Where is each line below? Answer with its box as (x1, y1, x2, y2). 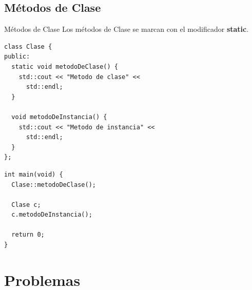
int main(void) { (4, 170, 63, 178)
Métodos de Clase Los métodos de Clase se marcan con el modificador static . (4, 24, 249, 34)
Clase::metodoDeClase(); (11, 181, 96, 188)
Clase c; (11, 201, 41, 208)
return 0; (11, 231, 45, 239)
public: (4, 53, 30, 61)
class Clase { (4, 43, 52, 50)
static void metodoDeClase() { (11, 63, 118, 70)
